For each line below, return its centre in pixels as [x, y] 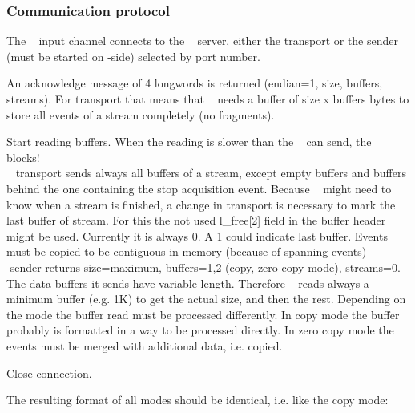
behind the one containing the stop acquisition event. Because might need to [199, 188]
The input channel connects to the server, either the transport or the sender [203, 40]
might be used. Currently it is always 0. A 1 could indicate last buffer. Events [197, 235]
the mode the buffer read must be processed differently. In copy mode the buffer [203, 314]
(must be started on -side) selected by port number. [133, 56]
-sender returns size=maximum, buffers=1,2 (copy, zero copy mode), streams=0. [203, 267]
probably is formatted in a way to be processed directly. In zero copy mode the [200, 330]
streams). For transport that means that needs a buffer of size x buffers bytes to [208, 99]
